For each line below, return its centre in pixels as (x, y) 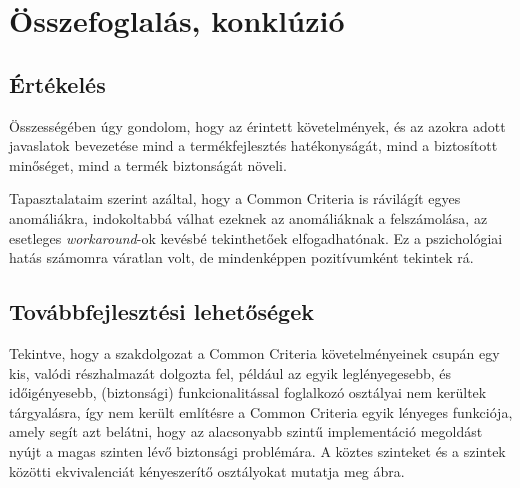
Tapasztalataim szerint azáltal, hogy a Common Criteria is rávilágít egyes (235, 198)
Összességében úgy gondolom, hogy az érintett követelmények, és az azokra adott (257, 125)
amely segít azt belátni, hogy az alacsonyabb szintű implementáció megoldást (246, 431)
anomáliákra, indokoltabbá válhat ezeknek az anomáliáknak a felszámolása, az (248, 217)
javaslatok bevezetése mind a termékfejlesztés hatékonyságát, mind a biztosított (253, 145)
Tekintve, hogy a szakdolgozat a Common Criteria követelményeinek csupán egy (254, 352)
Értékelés (57, 83)
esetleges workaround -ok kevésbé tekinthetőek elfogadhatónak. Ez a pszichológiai (256, 237)
